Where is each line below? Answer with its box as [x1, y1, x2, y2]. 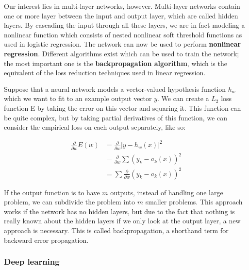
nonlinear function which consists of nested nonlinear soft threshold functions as [4, 29, 242, 39]
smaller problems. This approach [145, 197, 243, 207]
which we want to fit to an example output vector [4, 93, 152, 103]
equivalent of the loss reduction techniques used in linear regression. [4, 67, 206, 78]
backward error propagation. [4, 235, 89, 245]
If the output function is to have [4, 187, 100, 197]
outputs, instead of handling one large [110, 187, 223, 197]
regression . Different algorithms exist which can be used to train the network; [4, 48, 239, 58]
